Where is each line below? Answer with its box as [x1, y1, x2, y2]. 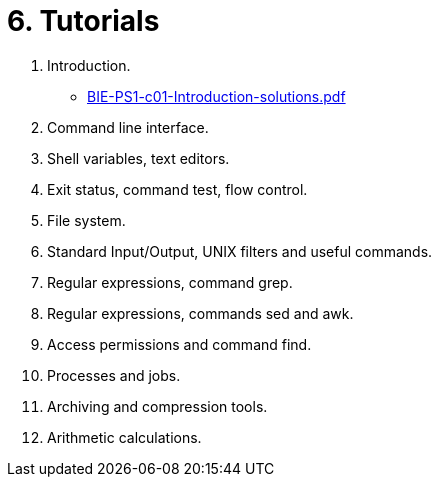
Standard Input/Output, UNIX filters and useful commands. [47, 242, 433, 260]
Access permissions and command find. [47, 335, 312, 353]
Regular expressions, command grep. [47, 273, 293, 291]
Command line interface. [47, 118, 209, 136]
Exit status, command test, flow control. [47, 180, 308, 198]
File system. [47, 211, 126, 229]
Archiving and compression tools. [47, 397, 268, 415]
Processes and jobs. [47, 366, 181, 384]
